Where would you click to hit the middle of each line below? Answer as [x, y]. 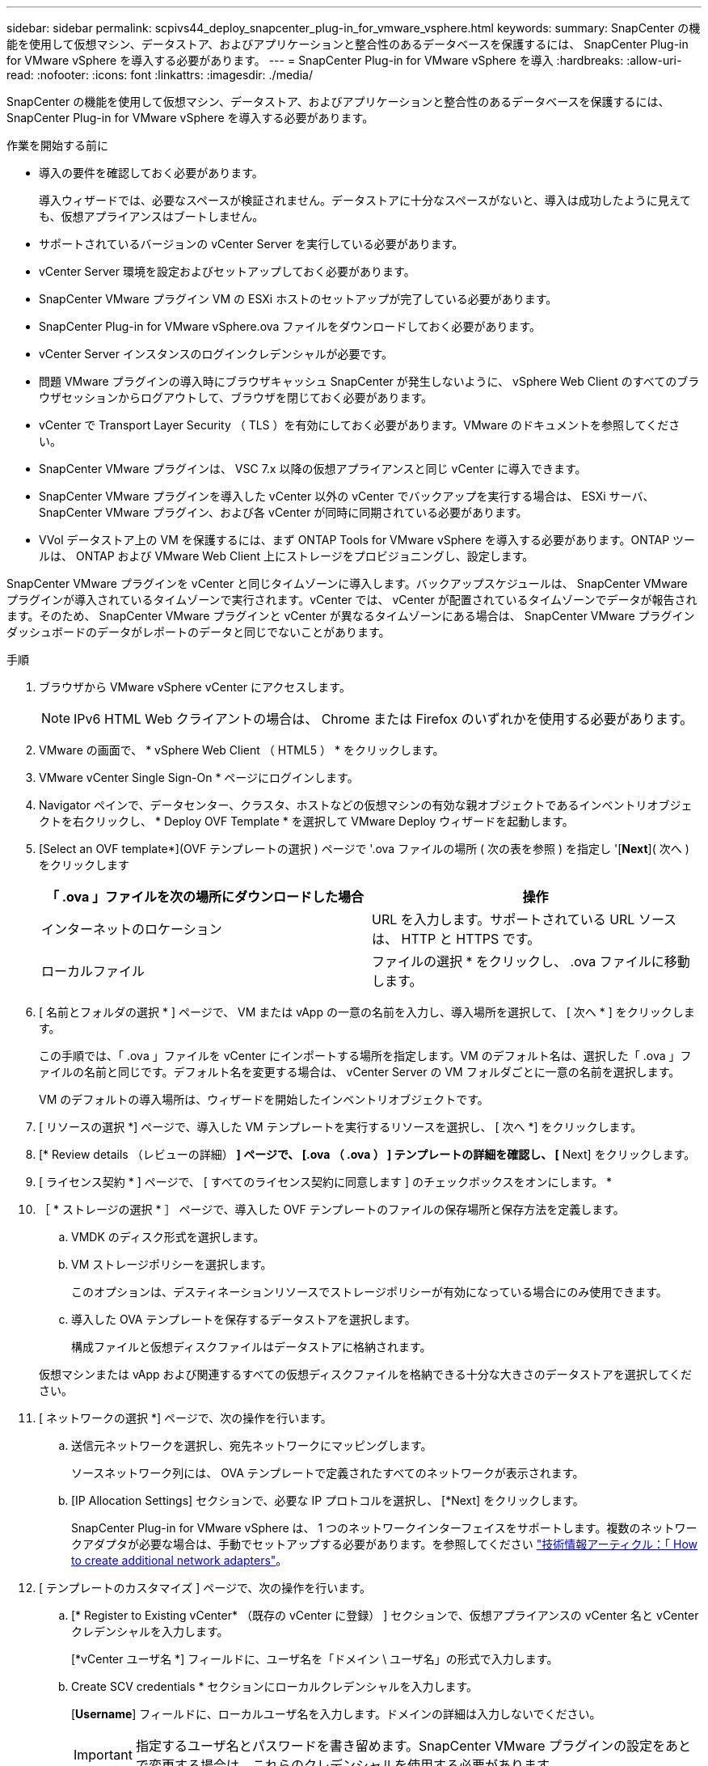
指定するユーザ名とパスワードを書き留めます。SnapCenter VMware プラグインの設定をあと [413, 1746]
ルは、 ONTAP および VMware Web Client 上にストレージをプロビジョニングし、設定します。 [287, 556]
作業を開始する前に [57, 145]
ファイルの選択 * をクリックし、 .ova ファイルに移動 [531, 961]
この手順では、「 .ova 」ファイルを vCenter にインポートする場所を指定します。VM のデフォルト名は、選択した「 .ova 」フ [365, 1056]
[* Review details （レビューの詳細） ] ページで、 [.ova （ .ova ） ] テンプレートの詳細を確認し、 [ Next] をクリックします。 [367, 1154]
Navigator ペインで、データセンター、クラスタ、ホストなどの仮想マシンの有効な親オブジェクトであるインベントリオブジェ [366, 805]
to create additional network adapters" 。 [179, 1560]
